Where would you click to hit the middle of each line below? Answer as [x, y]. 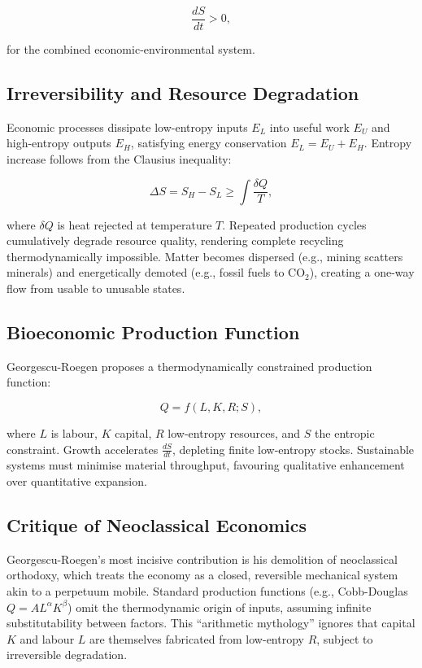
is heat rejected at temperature [135, 224]
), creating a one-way [362, 272]
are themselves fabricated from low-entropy [197, 638]
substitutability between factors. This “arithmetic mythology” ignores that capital [211, 623]
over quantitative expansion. [77, 481]
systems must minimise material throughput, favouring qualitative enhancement [206, 465]
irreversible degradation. [67, 655]
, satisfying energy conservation [209, 143]
